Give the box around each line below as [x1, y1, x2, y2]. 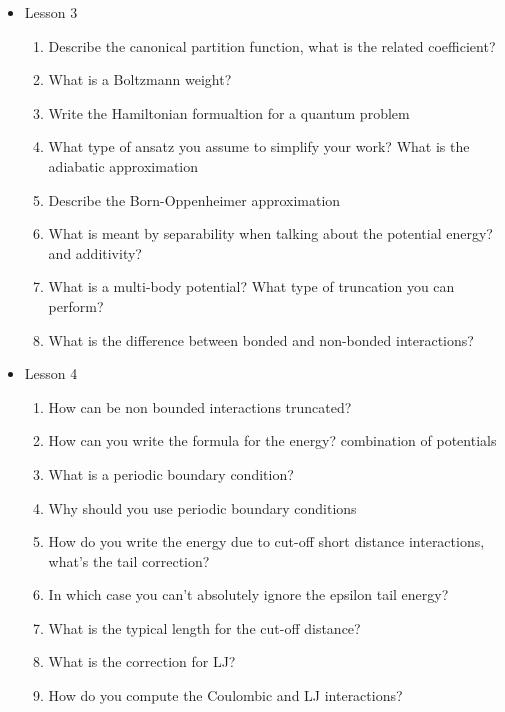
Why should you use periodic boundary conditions [48, 497, 357, 518]
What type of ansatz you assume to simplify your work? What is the [48, 136, 470, 157]
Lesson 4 [24, 363, 78, 384]
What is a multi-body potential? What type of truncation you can [48, 276, 455, 297]
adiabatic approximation [48, 155, 199, 176]
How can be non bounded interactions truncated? [48, 396, 352, 417]
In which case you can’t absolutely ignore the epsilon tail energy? [48, 584, 449, 605]
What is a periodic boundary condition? [48, 463, 294, 484]
